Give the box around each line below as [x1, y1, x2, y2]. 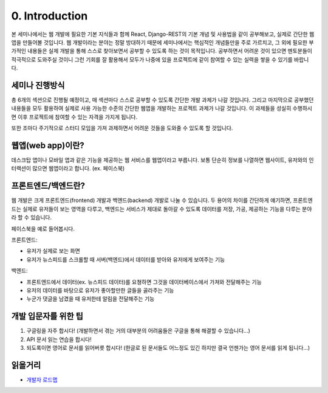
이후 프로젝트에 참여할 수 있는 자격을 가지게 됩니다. [17, 113, 138, 120]
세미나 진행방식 [11, 80, 65, 91]
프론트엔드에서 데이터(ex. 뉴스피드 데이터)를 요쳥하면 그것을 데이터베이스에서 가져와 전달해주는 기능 [26, 278, 262, 285]
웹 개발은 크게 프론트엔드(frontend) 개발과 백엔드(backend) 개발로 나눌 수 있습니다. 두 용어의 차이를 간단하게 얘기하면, [11, 196, 292, 204]
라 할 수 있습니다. [11, 214, 52, 221]
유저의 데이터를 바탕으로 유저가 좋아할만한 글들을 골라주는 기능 [26, 287, 174, 294]
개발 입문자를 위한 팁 [11, 311, 83, 322]
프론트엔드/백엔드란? [11, 181, 85, 191]
